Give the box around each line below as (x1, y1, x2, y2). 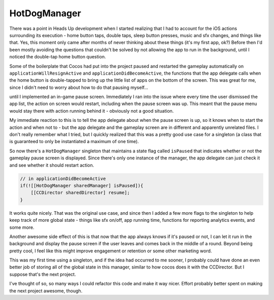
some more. (9, 224, 35, 230)
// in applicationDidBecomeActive (20, 176, 106, 181)
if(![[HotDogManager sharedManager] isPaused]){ (20, 183, 144, 188)
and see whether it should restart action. (9, 162, 94, 168)
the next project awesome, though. (9, 287, 83, 294)
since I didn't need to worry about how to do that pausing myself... (9, 84, 148, 90)
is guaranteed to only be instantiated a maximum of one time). (9, 139, 139, 145)
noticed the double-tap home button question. (9, 54, 106, 60)
